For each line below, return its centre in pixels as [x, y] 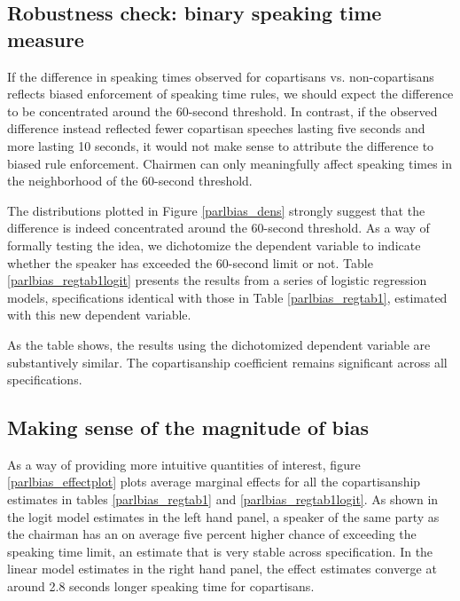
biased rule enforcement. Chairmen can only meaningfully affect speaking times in [230, 163]
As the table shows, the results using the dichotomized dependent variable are [219, 344]
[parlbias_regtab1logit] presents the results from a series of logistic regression [217, 280]
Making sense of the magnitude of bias [188, 427]
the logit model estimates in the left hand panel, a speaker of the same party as [223, 516]
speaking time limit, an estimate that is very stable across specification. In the [220, 551]
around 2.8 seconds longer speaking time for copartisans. [161, 586]
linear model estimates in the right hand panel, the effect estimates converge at [222, 569]
